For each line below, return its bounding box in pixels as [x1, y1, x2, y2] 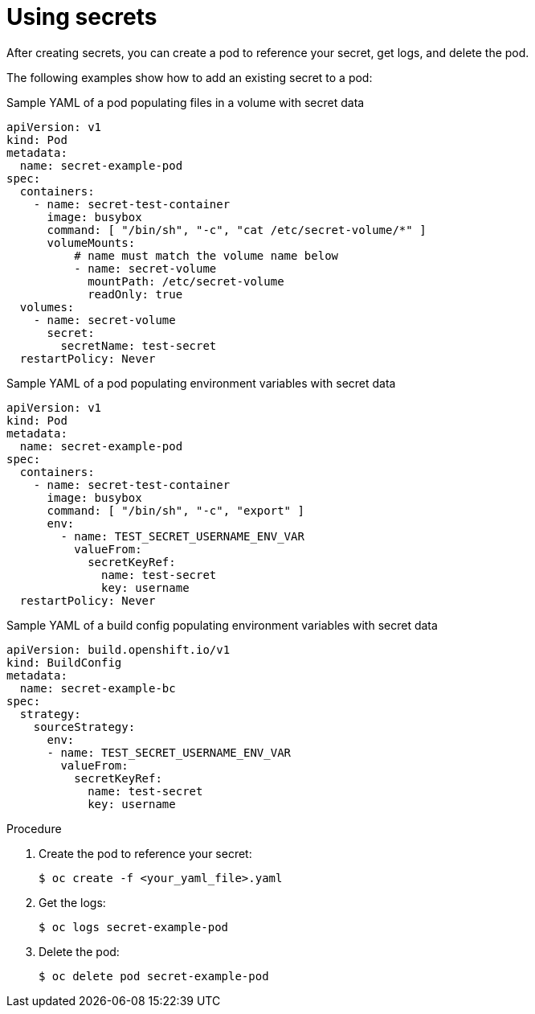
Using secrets [6, 3, 157, 31]
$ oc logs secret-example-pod [39, 920, 229, 934]
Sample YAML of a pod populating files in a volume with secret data [6, 95, 365, 109]
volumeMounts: [47, 236, 136, 249]
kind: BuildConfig [6, 655, 122, 669]
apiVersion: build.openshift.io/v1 [6, 642, 231, 656]
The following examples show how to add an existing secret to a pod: [6, 70, 373, 84]
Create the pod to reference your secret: [39, 846, 252, 860]
